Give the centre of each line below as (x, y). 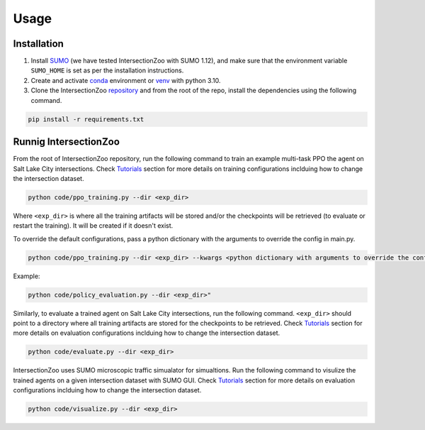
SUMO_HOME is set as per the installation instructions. (107, 70)
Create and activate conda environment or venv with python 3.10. (126, 80)
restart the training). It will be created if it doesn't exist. (93, 226)
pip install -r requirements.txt (86, 119)
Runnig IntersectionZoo (67, 142)
